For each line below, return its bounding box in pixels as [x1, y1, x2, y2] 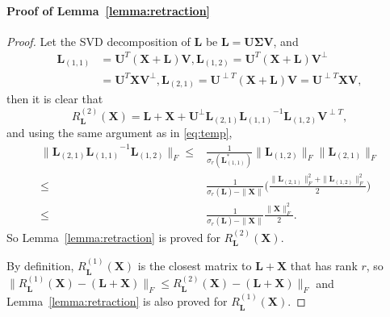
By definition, [6, 257, 74, 274]
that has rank [290, 257, 358, 274]
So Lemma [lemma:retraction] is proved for [6, 229, 220, 245]
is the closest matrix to [137, 257, 252, 274]
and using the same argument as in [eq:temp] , [6, 124, 233, 141]
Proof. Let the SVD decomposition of [6, 32, 191, 49]
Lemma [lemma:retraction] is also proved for [6, 293, 228, 310]
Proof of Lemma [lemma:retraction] [6, 2, 211, 19]
